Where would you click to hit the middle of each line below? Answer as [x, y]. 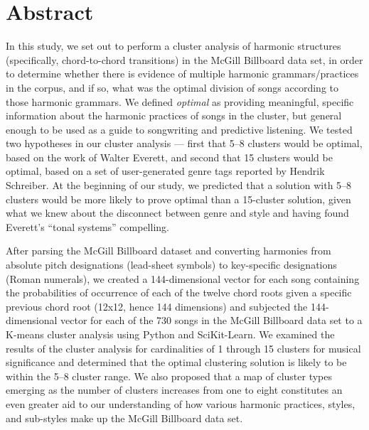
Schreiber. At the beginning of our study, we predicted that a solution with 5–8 [179, 185]
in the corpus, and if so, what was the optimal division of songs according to [172, 87]
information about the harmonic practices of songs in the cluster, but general [174, 115]
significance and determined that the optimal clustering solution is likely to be [176, 362]
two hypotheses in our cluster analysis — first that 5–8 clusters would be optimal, [184, 143]
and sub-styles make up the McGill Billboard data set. [124, 418]
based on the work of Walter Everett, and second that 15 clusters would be [169, 157]
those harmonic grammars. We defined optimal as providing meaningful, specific [180, 101]
